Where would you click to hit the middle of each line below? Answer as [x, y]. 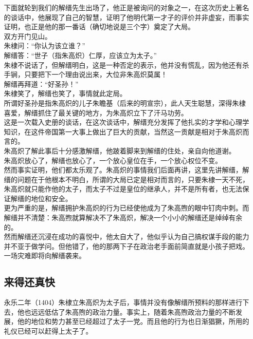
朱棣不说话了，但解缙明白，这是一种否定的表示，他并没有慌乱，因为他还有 [123, 65]
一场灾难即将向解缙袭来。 [45, 255]
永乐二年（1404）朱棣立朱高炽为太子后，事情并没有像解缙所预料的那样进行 [123, 302]
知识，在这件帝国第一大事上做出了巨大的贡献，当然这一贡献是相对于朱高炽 [123, 131]
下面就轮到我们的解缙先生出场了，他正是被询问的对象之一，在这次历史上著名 [126, 7]
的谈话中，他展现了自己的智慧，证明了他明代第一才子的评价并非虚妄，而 [120, 17]
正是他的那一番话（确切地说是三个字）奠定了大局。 [113, 27]
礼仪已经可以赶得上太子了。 [48, 331]
